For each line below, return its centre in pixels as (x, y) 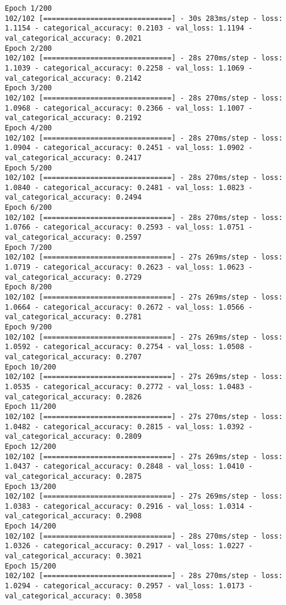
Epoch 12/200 (30, 446)
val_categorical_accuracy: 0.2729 (73, 277)
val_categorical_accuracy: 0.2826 (73, 397)
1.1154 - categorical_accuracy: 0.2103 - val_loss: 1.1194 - (129, 28)
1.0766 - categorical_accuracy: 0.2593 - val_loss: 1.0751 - (129, 227)
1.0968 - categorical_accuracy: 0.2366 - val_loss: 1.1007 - (129, 108)
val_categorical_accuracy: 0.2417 (73, 158)
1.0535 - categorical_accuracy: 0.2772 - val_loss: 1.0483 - (129, 386)
